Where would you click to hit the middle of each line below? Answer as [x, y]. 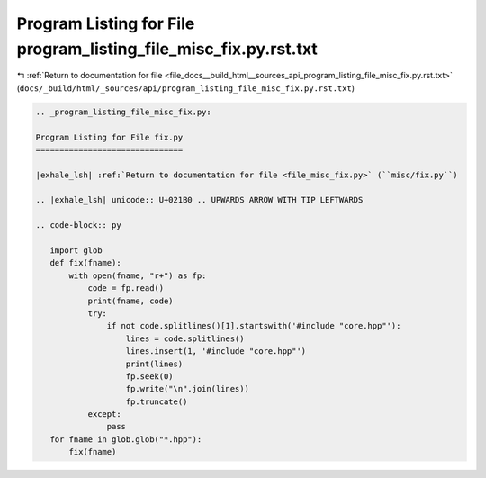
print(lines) [154, 364]
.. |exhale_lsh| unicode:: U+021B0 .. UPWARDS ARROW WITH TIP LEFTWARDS [199, 200]
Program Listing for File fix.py [109, 137]
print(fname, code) [131, 301]
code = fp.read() [126, 289]
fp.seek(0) [150, 376]
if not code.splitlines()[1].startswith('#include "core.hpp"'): [254, 326]
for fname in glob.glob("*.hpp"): [126, 439]
